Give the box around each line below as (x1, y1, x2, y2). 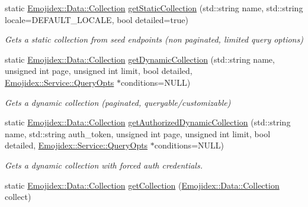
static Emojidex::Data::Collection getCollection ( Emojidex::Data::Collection (5, 179, 280, 191)
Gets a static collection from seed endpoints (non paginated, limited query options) (5, 33, 303, 46)
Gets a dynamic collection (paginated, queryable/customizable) (5, 96, 231, 108)
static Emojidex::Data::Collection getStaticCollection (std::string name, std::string (5, 2, 303, 14)
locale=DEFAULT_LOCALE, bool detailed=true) (5, 13, 188, 25)
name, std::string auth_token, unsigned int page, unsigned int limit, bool (5, 127, 271, 140)
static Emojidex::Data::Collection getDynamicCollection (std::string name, (5, 53, 275, 65)
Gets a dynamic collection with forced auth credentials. (5, 159, 203, 171)
